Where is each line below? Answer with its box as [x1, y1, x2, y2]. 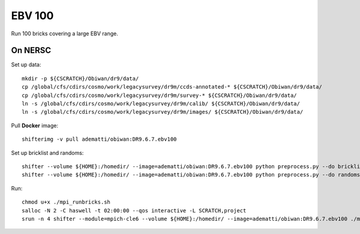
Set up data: [11, 61, 41, 68]
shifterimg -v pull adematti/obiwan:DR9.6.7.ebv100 [22, 136, 177, 143]
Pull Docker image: [11, 121, 58, 129]
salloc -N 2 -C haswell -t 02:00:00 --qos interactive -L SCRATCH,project [22, 207, 247, 214]
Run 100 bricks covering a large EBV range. [11, 30, 118, 37]
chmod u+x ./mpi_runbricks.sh [22, 199, 111, 206]
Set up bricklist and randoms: [11, 149, 84, 156]
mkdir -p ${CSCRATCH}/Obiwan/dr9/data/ [22, 75, 139, 82]
